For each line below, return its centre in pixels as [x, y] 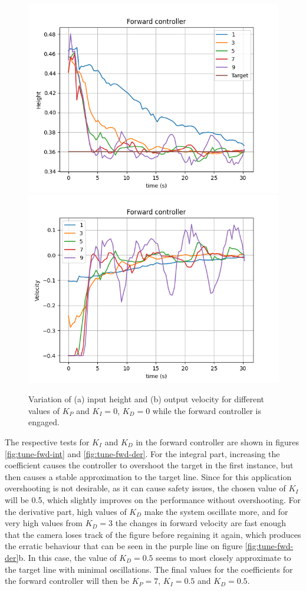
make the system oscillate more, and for [216, 511]
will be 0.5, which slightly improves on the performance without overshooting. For [153, 499]
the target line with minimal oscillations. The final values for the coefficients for [149, 569]
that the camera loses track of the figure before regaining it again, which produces [153, 534]
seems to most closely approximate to [223, 557]
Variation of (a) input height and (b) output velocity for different [146, 399]
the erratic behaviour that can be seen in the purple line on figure [124, 546]
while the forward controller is [207, 410]
